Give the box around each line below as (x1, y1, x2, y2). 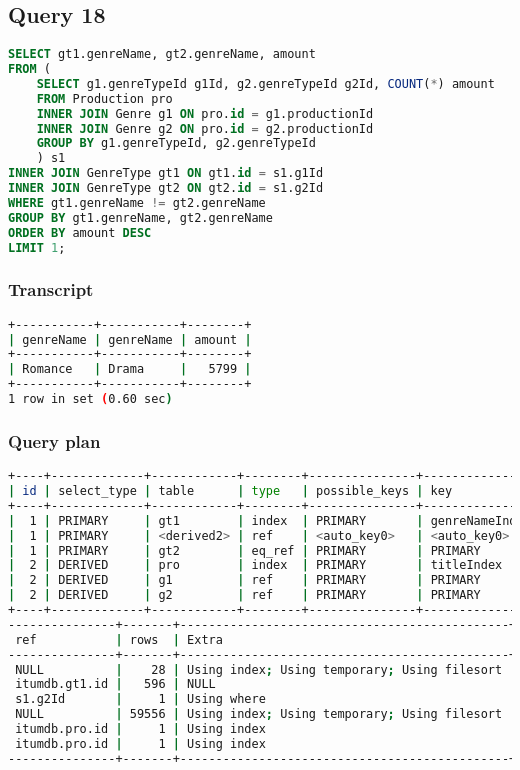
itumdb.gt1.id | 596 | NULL (15, 677, 216, 692)
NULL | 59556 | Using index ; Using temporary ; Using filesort (15, 707, 503, 722)
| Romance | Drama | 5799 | (8, 362, 252, 377)
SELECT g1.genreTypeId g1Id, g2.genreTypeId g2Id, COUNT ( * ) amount (36, 76, 495, 91)
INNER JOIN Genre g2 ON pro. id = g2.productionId (36, 121, 374, 136)
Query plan (8, 428, 101, 453)
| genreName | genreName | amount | (8, 332, 252, 347)
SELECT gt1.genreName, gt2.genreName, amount (8, 47, 316, 62)
